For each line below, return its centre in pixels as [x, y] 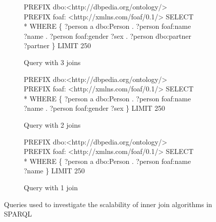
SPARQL [18, 214]
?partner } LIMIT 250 [57, 45]
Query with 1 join [51, 187]
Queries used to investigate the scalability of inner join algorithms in [108, 204]
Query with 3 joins [52, 62]
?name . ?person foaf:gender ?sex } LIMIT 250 [95, 108]
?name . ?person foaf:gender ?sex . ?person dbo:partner [108, 36]
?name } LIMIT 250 [54, 171]
